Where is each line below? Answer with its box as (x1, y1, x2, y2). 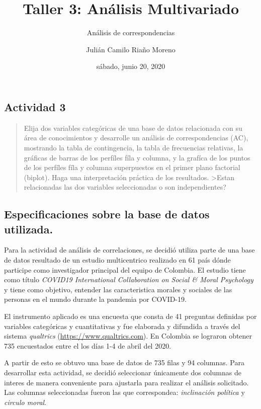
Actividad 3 (4, 99, 66, 114)
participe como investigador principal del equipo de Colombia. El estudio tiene (4, 264, 246, 275)
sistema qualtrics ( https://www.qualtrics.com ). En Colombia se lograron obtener (4, 331, 252, 341)
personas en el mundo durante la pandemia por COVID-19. (4, 294, 187, 304)
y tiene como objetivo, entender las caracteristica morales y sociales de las (4, 284, 232, 294)
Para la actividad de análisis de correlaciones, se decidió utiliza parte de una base (4, 244, 255, 255)
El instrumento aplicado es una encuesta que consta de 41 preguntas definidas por (4, 311, 257, 321)
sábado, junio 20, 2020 (96, 61, 165, 71)
